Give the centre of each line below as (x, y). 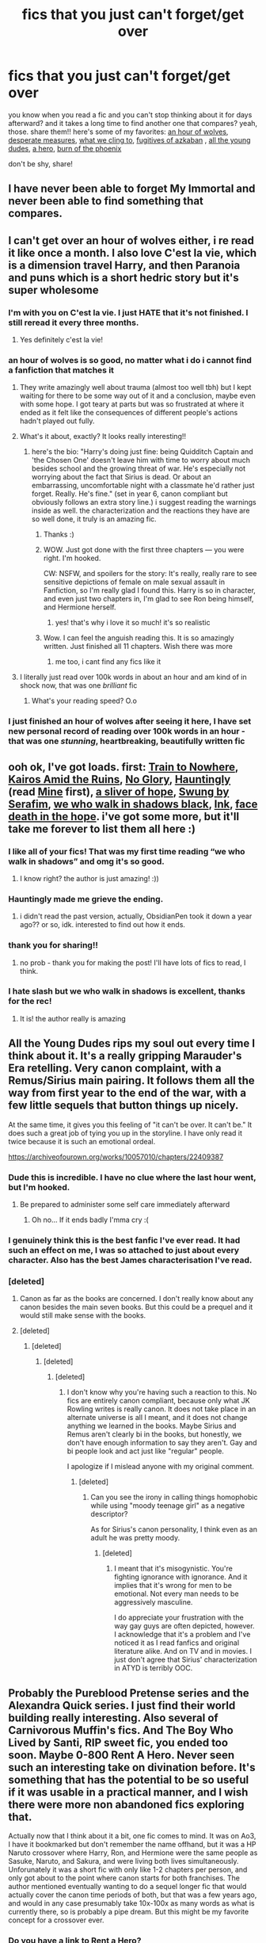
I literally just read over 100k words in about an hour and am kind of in (133, 677)
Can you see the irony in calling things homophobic (174, 1497)
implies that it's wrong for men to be (173, 1586)
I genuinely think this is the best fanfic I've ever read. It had (124, 1240)
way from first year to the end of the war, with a (127, 1093)
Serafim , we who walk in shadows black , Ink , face (133, 804)
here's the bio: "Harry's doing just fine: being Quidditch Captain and (142, 452)
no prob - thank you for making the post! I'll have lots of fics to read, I (133, 962)
